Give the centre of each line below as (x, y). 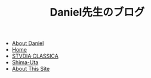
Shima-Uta (25, 62)
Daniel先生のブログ (97, 12)
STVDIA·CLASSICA (35, 56)
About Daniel (28, 43)
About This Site (31, 69)
